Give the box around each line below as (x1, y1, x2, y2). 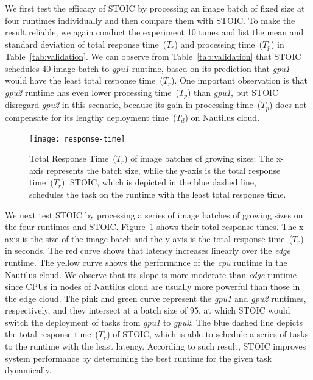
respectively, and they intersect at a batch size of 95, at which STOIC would (5, 304, 290, 317)
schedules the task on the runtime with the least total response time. (29, 187, 286, 200)
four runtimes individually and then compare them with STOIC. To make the (5, 13, 295, 26)
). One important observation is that (171, 74, 308, 87)
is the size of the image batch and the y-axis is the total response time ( (22, 232, 292, 245)
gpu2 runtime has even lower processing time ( (5, 86, 180, 99)
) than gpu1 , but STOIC (187, 86, 279, 99)
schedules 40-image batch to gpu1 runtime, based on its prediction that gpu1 (5, 62, 290, 74)
